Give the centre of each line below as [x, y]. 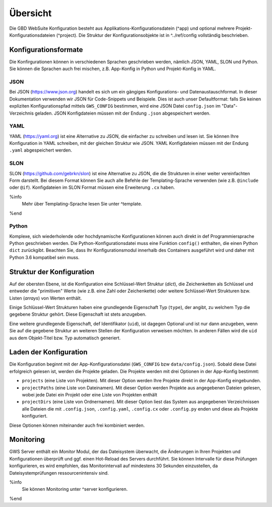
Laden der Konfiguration [48, 352]
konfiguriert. [35, 416]
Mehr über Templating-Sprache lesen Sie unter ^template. [82, 204]
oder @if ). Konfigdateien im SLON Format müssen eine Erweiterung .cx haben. [92, 187]
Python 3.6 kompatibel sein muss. [45, 257]
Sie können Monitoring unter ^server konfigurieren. [75, 489]
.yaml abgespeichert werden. [41, 150]
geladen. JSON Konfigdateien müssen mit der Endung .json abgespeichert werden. [123, 113]
